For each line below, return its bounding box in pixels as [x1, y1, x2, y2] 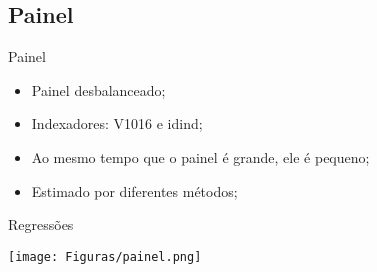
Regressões [8, 214, 74, 235]
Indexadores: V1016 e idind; [31, 113, 203, 134]
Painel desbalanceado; [31, 79, 166, 100]
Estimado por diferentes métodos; [31, 180, 238, 201]
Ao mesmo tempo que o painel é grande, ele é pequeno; [31, 146, 370, 167]
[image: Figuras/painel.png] [8, 249, 202, 264]
